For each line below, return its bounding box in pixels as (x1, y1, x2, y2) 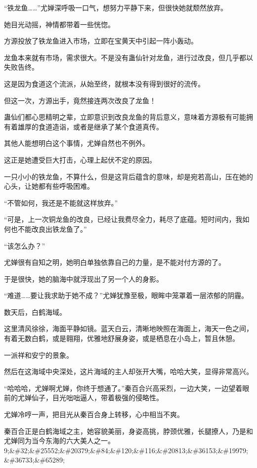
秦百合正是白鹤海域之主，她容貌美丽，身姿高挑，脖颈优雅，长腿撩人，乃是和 (4, 425, 253, 436)
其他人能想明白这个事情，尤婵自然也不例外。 (4, 138, 149, 148)
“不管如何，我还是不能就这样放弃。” (4, 197, 118, 208)
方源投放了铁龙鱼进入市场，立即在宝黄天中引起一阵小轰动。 (4, 36, 198, 46)
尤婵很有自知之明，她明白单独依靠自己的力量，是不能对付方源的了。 (4, 257, 225, 267)
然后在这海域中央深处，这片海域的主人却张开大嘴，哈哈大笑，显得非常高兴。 (4, 366, 253, 377)
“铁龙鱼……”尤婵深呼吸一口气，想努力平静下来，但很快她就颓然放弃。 (4, 2, 227, 12)
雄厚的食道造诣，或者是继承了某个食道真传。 (17, 121, 163, 131)
